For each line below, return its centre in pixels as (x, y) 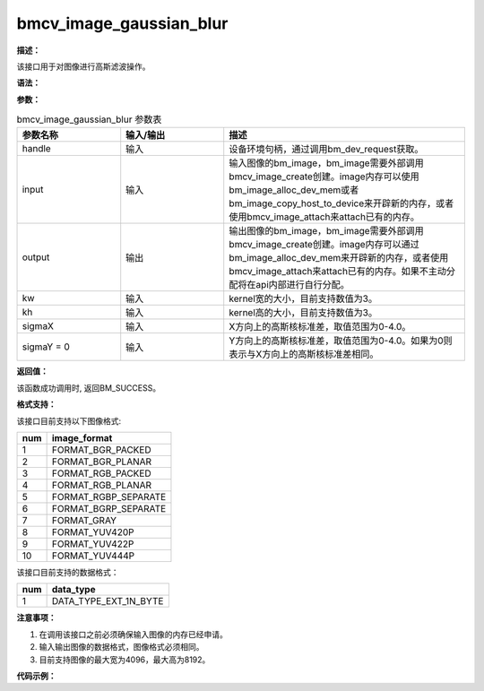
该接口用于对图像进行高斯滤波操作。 (83, 66)
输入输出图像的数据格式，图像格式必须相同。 (121, 647)
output (36, 257)
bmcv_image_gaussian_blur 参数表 (89, 119)
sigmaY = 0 (46, 347)
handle (36, 149)
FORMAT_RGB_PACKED (101, 473)
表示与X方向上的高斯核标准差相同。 (304, 354)
